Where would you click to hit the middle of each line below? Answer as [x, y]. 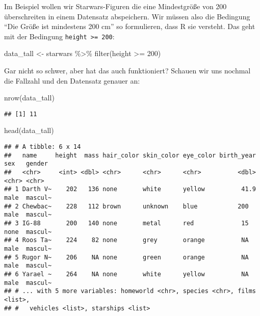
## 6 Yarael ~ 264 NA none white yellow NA [126, 274]
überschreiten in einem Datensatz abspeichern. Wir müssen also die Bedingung [127, 16]
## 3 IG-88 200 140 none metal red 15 [126, 223]
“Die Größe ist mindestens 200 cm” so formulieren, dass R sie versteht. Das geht [130, 26]
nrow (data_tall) [29, 98]
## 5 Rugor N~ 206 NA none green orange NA [126, 257]
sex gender [26, 164]
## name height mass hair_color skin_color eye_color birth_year [130, 155]
